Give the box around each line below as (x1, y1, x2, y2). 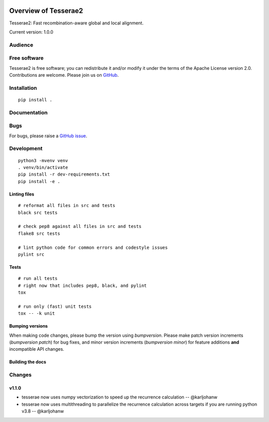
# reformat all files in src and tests (18, 203, 116, 209)
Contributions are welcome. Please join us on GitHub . (9, 72, 119, 78)
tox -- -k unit (18, 311, 55, 316)
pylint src (18, 251, 45, 257)
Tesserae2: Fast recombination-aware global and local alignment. (9, 20, 144, 26)
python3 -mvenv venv (18, 158, 68, 163)
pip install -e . (18, 179, 60, 184)
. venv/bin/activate (18, 165, 68, 170)
